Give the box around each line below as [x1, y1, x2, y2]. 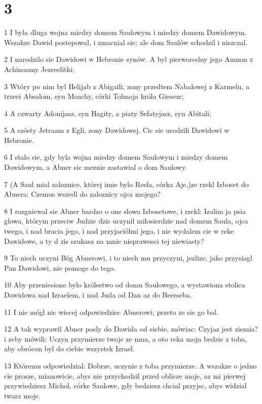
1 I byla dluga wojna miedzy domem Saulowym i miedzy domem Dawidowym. [4, 27, 247, 38]
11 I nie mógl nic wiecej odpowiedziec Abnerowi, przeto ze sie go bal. [4, 306, 218, 317]
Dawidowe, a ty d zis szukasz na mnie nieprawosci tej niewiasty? [4, 235, 204, 246]
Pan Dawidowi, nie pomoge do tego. [4, 262, 116, 273]
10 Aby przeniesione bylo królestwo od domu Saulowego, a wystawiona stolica [4, 279, 245, 290]
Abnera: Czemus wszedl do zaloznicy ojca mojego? [4, 189, 161, 199]
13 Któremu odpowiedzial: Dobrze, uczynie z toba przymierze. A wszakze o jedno [4, 360, 257, 371]
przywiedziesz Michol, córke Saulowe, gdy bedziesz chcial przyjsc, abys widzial [4, 380, 247, 391]
